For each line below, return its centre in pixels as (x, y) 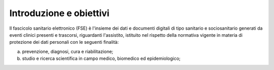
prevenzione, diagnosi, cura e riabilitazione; (68, 51)
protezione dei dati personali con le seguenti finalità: (64, 42)
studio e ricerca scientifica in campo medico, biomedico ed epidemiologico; (101, 58)
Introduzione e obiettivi (59, 13)
